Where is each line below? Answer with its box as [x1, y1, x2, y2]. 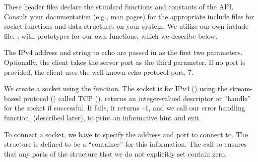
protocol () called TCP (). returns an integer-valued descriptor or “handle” [23, 93, 251, 103]
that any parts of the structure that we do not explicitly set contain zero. [4, 148, 227, 159]
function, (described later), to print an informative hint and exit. [4, 112, 201, 122]
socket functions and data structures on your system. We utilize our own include [4, 21, 249, 31]
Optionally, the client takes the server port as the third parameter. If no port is [4, 56, 246, 67]
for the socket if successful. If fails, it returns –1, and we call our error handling [4, 103, 245, 113]
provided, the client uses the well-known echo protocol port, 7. [4, 66, 193, 77]
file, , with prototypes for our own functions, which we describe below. [4, 30, 218, 41]
